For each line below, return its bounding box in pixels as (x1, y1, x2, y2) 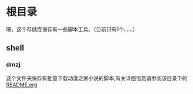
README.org (6, 81, 38, 88)
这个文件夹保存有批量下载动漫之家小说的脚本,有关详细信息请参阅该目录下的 (6, 74, 188, 82)
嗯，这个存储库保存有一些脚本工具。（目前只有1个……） (6, 26, 138, 33)
